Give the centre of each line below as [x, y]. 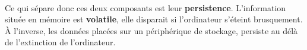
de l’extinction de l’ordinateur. [60, 42]
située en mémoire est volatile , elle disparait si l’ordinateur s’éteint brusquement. [154, 19]
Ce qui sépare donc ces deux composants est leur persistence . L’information [145, 7]
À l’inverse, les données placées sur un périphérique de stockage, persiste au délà [151, 30]
